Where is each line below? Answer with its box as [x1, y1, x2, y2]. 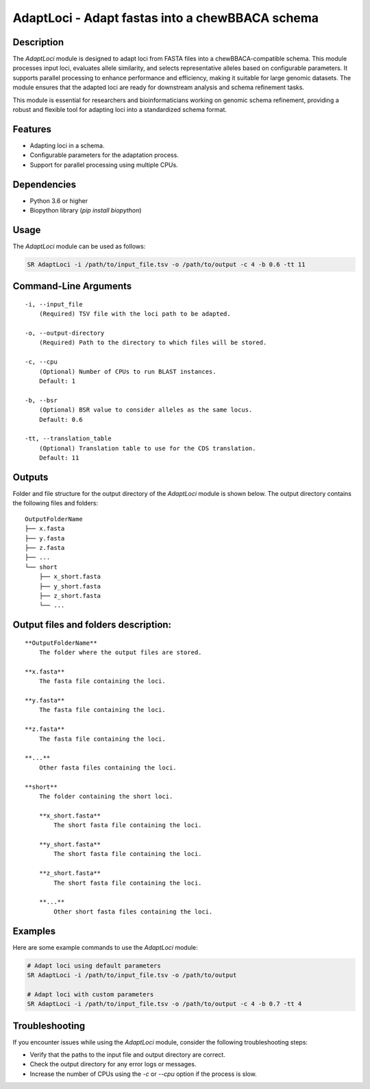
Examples [12, 925, 56, 937]
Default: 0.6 [38, 416, 83, 423]
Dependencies [12, 178, 77, 190]
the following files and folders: [12, 499, 99, 507]
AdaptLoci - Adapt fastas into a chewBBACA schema [12, 10, 319, 25]
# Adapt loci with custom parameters [27, 990, 154, 998]
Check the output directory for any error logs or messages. [29, 1060, 197, 1068]
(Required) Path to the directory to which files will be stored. [38, 339, 267, 346]
